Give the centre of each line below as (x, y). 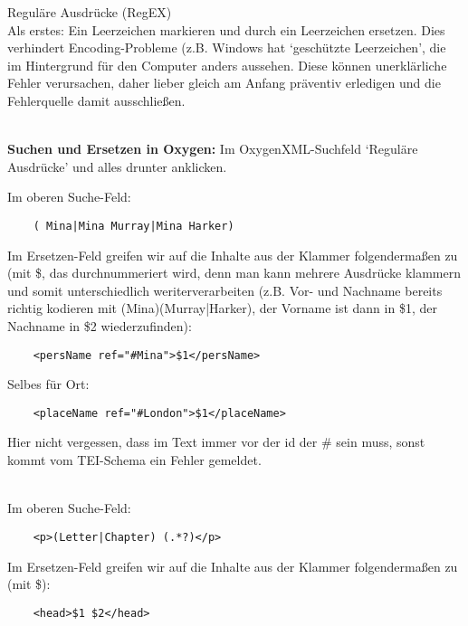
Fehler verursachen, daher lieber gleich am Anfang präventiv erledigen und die (224, 83)
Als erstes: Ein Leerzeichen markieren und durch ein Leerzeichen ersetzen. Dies (226, 29)
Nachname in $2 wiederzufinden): (100, 325)
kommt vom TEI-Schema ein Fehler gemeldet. (134, 460)
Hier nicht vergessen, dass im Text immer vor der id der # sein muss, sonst (216, 442)
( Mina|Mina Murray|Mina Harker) (134, 226)
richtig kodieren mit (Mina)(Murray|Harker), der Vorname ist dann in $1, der (222, 308)
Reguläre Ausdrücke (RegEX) (90, 12)
